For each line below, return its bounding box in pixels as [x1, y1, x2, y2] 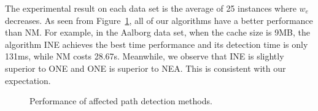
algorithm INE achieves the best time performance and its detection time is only [5, 37, 308, 50]
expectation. [5, 74, 51, 86]
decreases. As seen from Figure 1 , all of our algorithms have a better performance [5, 13, 313, 26]
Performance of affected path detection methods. [29, 94, 212, 107]
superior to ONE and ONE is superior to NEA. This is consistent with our [5, 61, 286, 74]
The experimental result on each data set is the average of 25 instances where [5, 2, 297, 14]
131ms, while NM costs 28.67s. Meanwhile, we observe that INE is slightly [5, 50, 284, 63]
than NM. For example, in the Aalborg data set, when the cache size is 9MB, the [5, 26, 310, 39]
